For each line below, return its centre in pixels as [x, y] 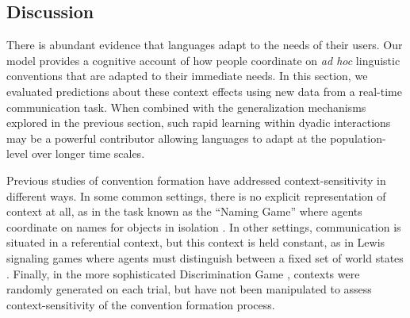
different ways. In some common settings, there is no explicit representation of [196, 195]
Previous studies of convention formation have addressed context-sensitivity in [196, 180]
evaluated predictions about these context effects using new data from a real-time [204, 91]
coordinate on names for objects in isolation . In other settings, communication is [204, 226]
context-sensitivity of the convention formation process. [141, 304]
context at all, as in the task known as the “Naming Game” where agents [184, 211]
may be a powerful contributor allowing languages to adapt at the [167, 138]
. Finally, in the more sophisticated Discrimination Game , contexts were [183, 273]
